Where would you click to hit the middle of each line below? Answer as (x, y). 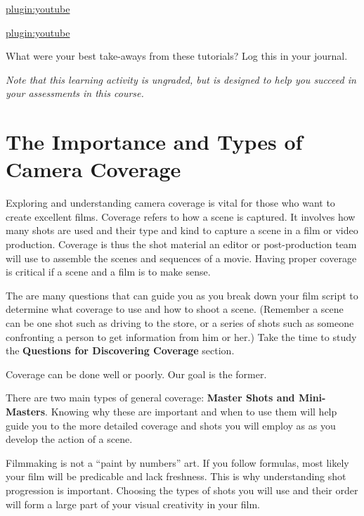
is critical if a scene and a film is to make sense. (108, 272)
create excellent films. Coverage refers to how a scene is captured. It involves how (181, 216)
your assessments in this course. (75, 93)
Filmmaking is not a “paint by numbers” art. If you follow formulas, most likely (177, 462)
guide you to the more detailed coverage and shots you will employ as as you (171, 425)
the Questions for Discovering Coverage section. (120, 350)
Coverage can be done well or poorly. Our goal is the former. (136, 374)
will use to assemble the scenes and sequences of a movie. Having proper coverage (181, 258)
